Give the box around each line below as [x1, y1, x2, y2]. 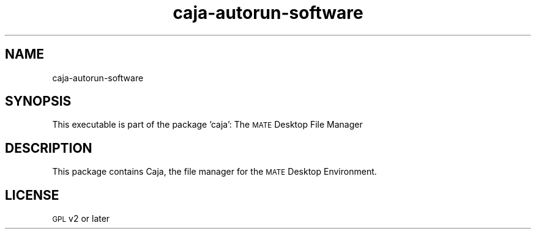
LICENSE [5, 187, 59, 203]
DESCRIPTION [5, 140, 92, 156]
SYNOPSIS [5, 93, 72, 109]
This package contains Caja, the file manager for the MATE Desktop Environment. [52, 166, 377, 177]
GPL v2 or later [52, 213, 110, 224]
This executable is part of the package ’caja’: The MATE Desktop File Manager [52, 119, 363, 130]
